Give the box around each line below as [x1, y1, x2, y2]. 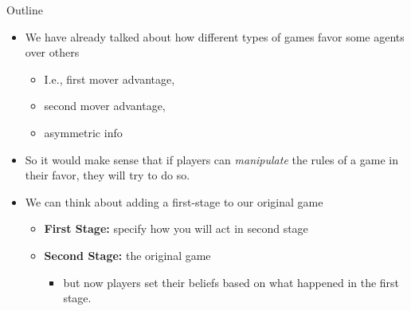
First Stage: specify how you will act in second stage [44, 220, 308, 237]
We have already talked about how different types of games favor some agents [25, 28, 405, 45]
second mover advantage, [44, 97, 166, 114]
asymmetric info [44, 124, 123, 140]
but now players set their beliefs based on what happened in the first [63, 274, 400, 290]
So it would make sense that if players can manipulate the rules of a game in [25, 151, 398, 167]
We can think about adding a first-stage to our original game [25, 193, 323, 210]
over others [25, 44, 80, 61]
